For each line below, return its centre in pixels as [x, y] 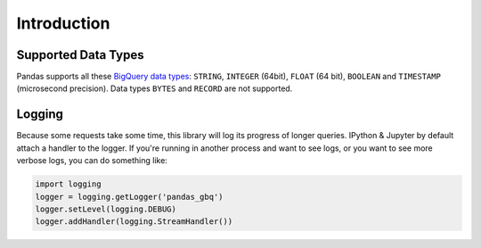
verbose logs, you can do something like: [92, 161]
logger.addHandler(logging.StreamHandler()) [134, 222]
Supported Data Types [80, 55]
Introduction [63, 23]
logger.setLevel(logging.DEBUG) [106, 209]
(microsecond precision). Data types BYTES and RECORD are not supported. [155, 88]
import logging [68, 184]
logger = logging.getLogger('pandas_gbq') [129, 197]
